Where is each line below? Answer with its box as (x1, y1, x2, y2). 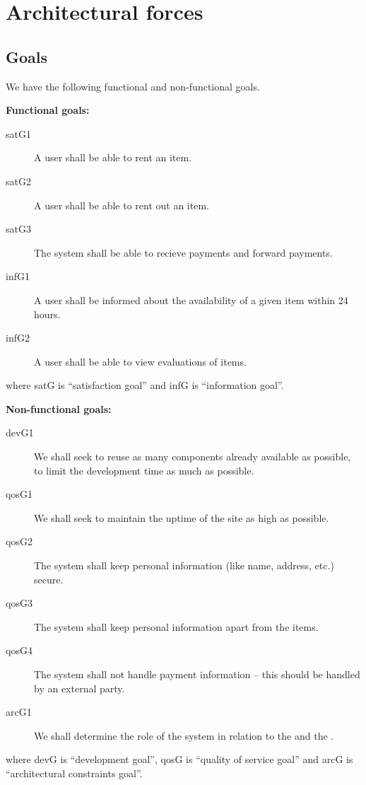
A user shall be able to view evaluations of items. (34, 354, 247, 368)
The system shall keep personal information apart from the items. (34, 619, 319, 634)
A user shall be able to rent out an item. (34, 197, 209, 212)
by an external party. (34, 680, 125, 695)
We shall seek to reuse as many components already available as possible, (34, 449, 351, 464)
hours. (34, 306, 61, 321)
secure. (34, 571, 64, 586)
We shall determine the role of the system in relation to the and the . (34, 728, 334, 743)
